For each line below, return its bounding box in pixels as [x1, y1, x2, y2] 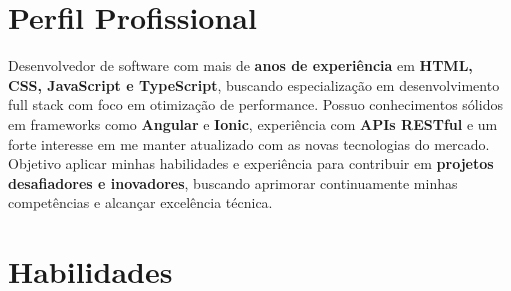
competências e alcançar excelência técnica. [8, 192, 273, 213]
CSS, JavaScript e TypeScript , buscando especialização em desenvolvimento [8, 74, 500, 95]
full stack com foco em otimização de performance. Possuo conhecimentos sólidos [8, 94, 503, 115]
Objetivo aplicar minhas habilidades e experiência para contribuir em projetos [8, 153, 494, 174]
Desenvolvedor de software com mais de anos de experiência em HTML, [8, 55, 473, 76]
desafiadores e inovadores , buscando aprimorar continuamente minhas [8, 172, 458, 193]
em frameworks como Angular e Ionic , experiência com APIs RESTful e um [8, 113, 498, 134]
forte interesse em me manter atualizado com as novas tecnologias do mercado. [8, 133, 490, 154]
